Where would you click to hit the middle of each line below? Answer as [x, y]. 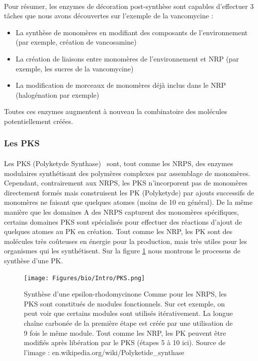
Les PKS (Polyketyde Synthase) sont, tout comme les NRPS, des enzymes [119, 163]
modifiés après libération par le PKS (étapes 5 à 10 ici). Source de [125, 342]
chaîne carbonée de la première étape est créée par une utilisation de [128, 323]
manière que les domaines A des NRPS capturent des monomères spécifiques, [122, 211]
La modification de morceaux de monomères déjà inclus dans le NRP [121, 85]
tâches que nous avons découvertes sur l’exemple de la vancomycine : [109, 16]
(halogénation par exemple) [57, 94]
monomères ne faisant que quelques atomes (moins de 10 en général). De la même [128, 202]
